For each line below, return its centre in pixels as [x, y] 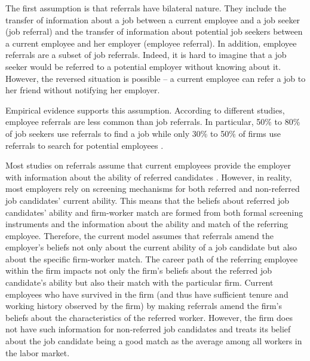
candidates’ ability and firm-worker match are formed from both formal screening [154, 212]
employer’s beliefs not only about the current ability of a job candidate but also [151, 247]
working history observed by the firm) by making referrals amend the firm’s [144, 306]
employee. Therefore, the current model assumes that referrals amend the [139, 235]
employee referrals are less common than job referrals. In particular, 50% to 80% [153, 122]
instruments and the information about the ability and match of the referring [147, 224]
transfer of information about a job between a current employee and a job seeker [153, 19]
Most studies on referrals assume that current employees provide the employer [148, 165]
